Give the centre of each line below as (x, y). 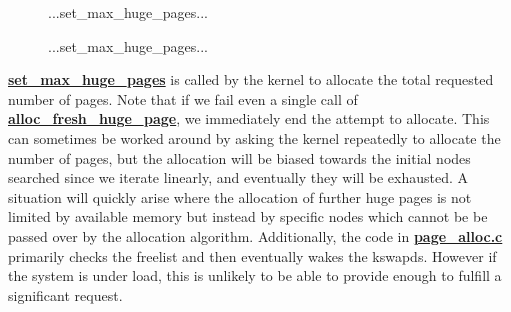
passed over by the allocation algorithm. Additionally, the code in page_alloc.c (255, 235)
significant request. (65, 294)
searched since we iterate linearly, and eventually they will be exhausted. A (238, 177)
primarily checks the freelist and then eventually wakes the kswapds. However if (252, 255)
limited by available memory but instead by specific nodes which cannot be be (248, 216)
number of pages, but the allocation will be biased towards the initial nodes (239, 157)
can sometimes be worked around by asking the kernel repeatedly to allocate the (254, 137)
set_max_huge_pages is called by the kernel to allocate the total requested (251, 79)
